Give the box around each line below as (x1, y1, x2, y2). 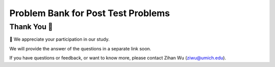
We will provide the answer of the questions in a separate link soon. (9, 45, 151, 51)
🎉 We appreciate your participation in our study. (9, 36, 110, 42)
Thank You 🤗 (9, 22, 53, 31)
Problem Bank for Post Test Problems (9, 8, 170, 19)
